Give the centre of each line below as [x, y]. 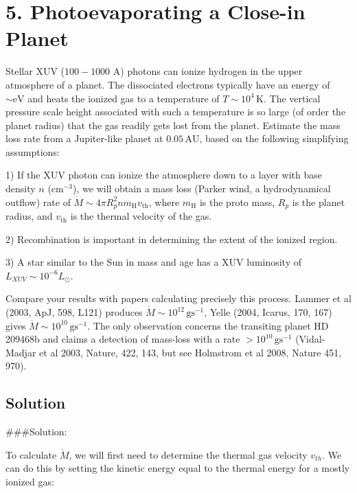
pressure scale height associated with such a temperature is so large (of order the [176, 112]
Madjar [21, 352]
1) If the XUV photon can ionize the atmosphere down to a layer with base [164, 175]
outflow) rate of [38, 202]
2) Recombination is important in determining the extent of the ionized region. [172, 239]
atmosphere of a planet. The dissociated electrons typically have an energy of [168, 84]
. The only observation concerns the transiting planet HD [208, 325]
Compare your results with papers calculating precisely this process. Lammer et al [178, 298]
